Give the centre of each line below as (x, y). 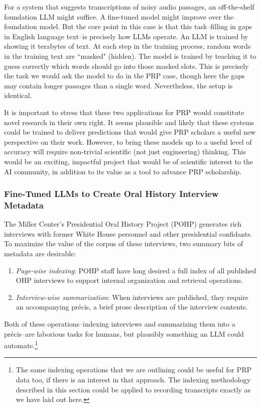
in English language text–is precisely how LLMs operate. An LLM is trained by (126, 36)
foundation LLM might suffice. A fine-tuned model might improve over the (119, 16)
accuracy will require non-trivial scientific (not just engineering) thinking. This (125, 151)
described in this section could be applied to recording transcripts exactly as (133, 389)
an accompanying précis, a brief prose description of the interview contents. (132, 307)
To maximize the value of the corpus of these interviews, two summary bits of (124, 243)
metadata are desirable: (40, 253)
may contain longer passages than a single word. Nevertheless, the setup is (118, 85)
